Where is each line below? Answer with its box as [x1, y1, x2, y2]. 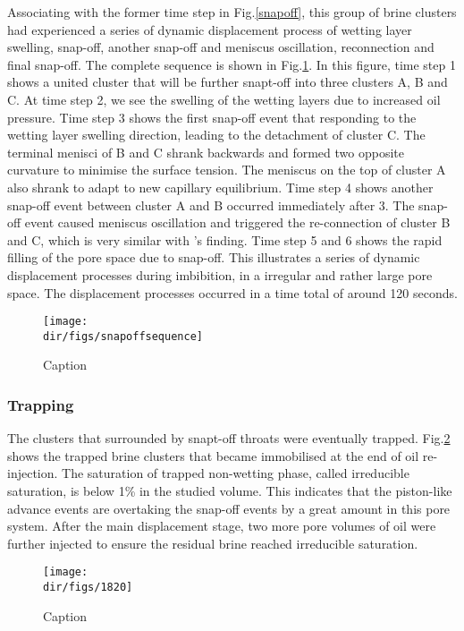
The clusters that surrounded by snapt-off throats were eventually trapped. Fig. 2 [7, 429, 451, 448]
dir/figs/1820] [43, 581, 133, 594]
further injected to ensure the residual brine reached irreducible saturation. [7, 533, 418, 552]
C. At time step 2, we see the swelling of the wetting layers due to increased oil [7, 90, 441, 108]
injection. [7, 464, 58, 482]
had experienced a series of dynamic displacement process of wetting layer [7, 20, 412, 38]
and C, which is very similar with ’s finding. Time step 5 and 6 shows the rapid [7, 230, 443, 249]
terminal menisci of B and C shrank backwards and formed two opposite [7, 142, 404, 161]
